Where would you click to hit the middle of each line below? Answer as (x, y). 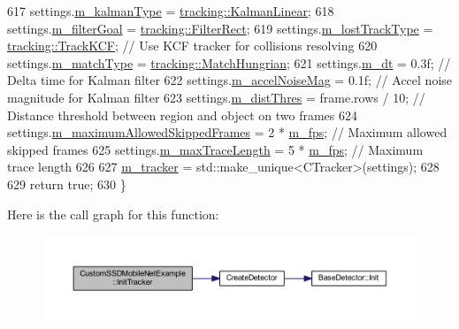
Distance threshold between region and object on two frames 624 (183, 115)
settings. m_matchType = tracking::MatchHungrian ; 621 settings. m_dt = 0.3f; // (229, 62)
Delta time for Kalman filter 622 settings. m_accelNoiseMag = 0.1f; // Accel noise (230, 80)
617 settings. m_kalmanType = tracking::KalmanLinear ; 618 (171, 11)
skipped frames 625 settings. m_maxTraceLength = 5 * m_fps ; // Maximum (215, 149)
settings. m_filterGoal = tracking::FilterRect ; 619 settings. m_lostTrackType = (220, 28)
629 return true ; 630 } (67, 184)
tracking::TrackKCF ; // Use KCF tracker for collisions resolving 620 (192, 46)
